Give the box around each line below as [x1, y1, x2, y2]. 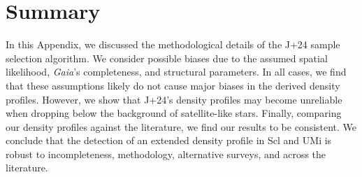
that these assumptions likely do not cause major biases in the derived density [6, 78, 340, 92]
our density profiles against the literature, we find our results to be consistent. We [6, 119, 357, 134]
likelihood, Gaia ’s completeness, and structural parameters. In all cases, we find [6, 64, 347, 79]
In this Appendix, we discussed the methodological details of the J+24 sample [6, 37, 340, 52]
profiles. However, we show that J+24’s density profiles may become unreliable [6, 92, 342, 106]
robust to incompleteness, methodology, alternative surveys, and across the [6, 146, 326, 161]
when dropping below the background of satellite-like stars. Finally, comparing [6, 106, 342, 120]
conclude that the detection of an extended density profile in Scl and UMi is [6, 133, 332, 148]
